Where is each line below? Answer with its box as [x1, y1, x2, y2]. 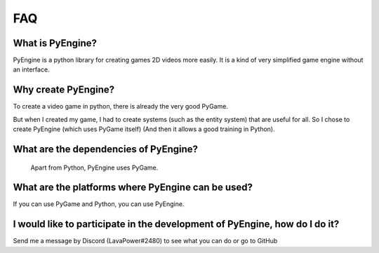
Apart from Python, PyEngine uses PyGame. [30, 163, 159, 172]
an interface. [13, 65, 50, 74]
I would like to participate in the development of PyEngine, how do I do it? [13, 218, 340, 231]
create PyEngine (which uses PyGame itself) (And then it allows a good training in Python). [13, 125, 275, 133]
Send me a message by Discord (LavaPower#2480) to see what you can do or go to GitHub [13, 237, 278, 245]
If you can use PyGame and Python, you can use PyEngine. [13, 200, 185, 208]
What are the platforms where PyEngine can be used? [13, 182, 253, 193]
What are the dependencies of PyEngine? [13, 143, 199, 155]
